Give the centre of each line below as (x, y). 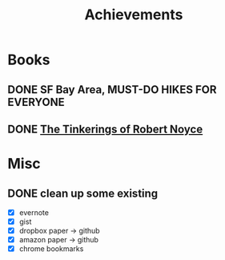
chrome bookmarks (51, 249)
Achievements (134, 15)
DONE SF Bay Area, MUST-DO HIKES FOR (112, 89)
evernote (34, 212)
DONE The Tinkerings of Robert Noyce (105, 129)
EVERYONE (36, 102)
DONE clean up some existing (83, 193)
